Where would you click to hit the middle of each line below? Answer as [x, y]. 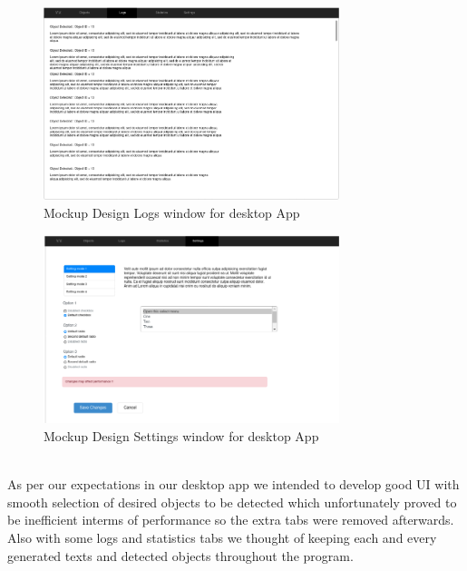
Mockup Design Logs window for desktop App [172, 213]
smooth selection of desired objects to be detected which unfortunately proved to [232, 502]
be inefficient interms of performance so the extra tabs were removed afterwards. [231, 520]
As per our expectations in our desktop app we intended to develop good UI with [233, 484]
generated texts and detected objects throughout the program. [180, 555]
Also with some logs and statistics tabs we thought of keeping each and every [222, 537]
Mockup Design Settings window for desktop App [181, 435]
